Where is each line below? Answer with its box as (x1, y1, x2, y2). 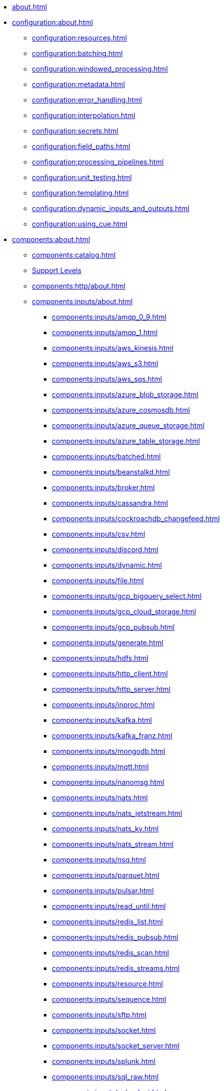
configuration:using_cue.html (32, 220, 128, 228)
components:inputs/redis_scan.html (52, 948, 169, 957)
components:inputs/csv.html (52, 530, 145, 538)
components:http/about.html (32, 282, 126, 290)
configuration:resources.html (32, 34, 127, 42)
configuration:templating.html (32, 189, 129, 197)
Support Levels (32, 266, 82, 275)
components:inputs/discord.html (52, 545, 159, 554)
